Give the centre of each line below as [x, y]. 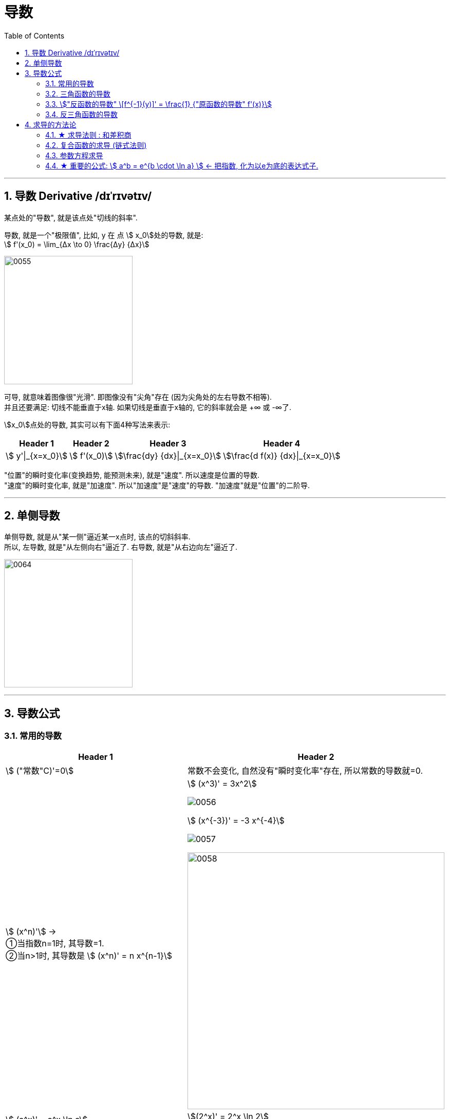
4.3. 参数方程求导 [74, 155]
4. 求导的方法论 [51, 124]
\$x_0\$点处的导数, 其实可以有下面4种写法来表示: [87, 424]
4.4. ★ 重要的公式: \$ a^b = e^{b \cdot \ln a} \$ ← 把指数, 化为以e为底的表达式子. [182, 165]
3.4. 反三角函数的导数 [81, 114]
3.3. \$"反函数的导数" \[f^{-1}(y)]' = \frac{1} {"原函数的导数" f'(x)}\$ [158, 104]
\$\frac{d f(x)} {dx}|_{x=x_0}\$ [282, 455]
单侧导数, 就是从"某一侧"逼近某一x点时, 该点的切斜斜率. [97, 537]
